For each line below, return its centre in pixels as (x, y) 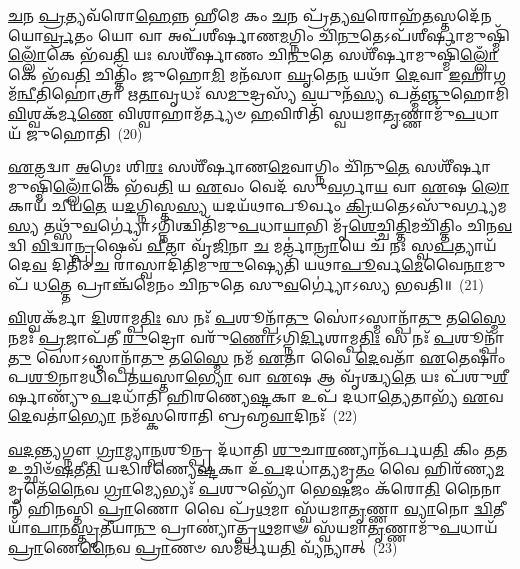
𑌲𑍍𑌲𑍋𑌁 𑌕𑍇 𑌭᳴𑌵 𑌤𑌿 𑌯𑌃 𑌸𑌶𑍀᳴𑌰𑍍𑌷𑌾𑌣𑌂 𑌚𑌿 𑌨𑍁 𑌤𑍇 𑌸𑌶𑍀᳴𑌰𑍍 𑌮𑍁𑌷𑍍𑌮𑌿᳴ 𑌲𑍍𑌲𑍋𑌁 (253, 54)
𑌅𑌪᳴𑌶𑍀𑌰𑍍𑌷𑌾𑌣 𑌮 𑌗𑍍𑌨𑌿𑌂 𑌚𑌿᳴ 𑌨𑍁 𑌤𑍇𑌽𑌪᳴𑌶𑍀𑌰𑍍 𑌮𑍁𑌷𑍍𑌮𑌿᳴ (338, 34)
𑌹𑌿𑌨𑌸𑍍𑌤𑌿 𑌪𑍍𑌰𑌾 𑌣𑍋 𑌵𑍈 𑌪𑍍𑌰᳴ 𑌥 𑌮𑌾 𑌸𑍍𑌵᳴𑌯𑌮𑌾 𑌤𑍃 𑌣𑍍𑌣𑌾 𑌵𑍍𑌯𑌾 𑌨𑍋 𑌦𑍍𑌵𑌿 (260, 507)
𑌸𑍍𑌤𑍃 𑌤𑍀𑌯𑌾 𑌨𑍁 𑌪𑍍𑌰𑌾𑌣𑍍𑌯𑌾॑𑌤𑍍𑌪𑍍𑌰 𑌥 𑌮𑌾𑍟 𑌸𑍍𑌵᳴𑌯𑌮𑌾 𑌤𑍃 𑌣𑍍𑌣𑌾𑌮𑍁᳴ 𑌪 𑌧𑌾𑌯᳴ (284, 527)
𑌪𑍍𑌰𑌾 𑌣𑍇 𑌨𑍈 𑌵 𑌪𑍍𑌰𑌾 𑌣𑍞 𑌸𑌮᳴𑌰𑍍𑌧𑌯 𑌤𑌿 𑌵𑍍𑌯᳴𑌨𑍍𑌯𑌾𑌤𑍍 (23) (203, 546)
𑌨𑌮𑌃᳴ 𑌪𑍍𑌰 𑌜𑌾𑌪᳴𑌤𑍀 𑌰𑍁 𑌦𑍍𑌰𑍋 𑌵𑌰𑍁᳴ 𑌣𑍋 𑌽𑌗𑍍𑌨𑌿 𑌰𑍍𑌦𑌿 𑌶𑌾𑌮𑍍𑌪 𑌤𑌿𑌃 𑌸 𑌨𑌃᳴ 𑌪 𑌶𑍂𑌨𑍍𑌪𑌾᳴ (256, 336)
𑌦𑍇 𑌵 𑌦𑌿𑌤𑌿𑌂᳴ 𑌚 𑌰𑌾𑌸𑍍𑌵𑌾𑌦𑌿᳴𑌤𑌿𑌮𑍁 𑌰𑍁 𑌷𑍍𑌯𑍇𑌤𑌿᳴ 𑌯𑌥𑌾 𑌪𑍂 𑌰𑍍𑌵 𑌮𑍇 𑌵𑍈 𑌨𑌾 (246, 264)
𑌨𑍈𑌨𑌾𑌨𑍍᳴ (473, 488)
